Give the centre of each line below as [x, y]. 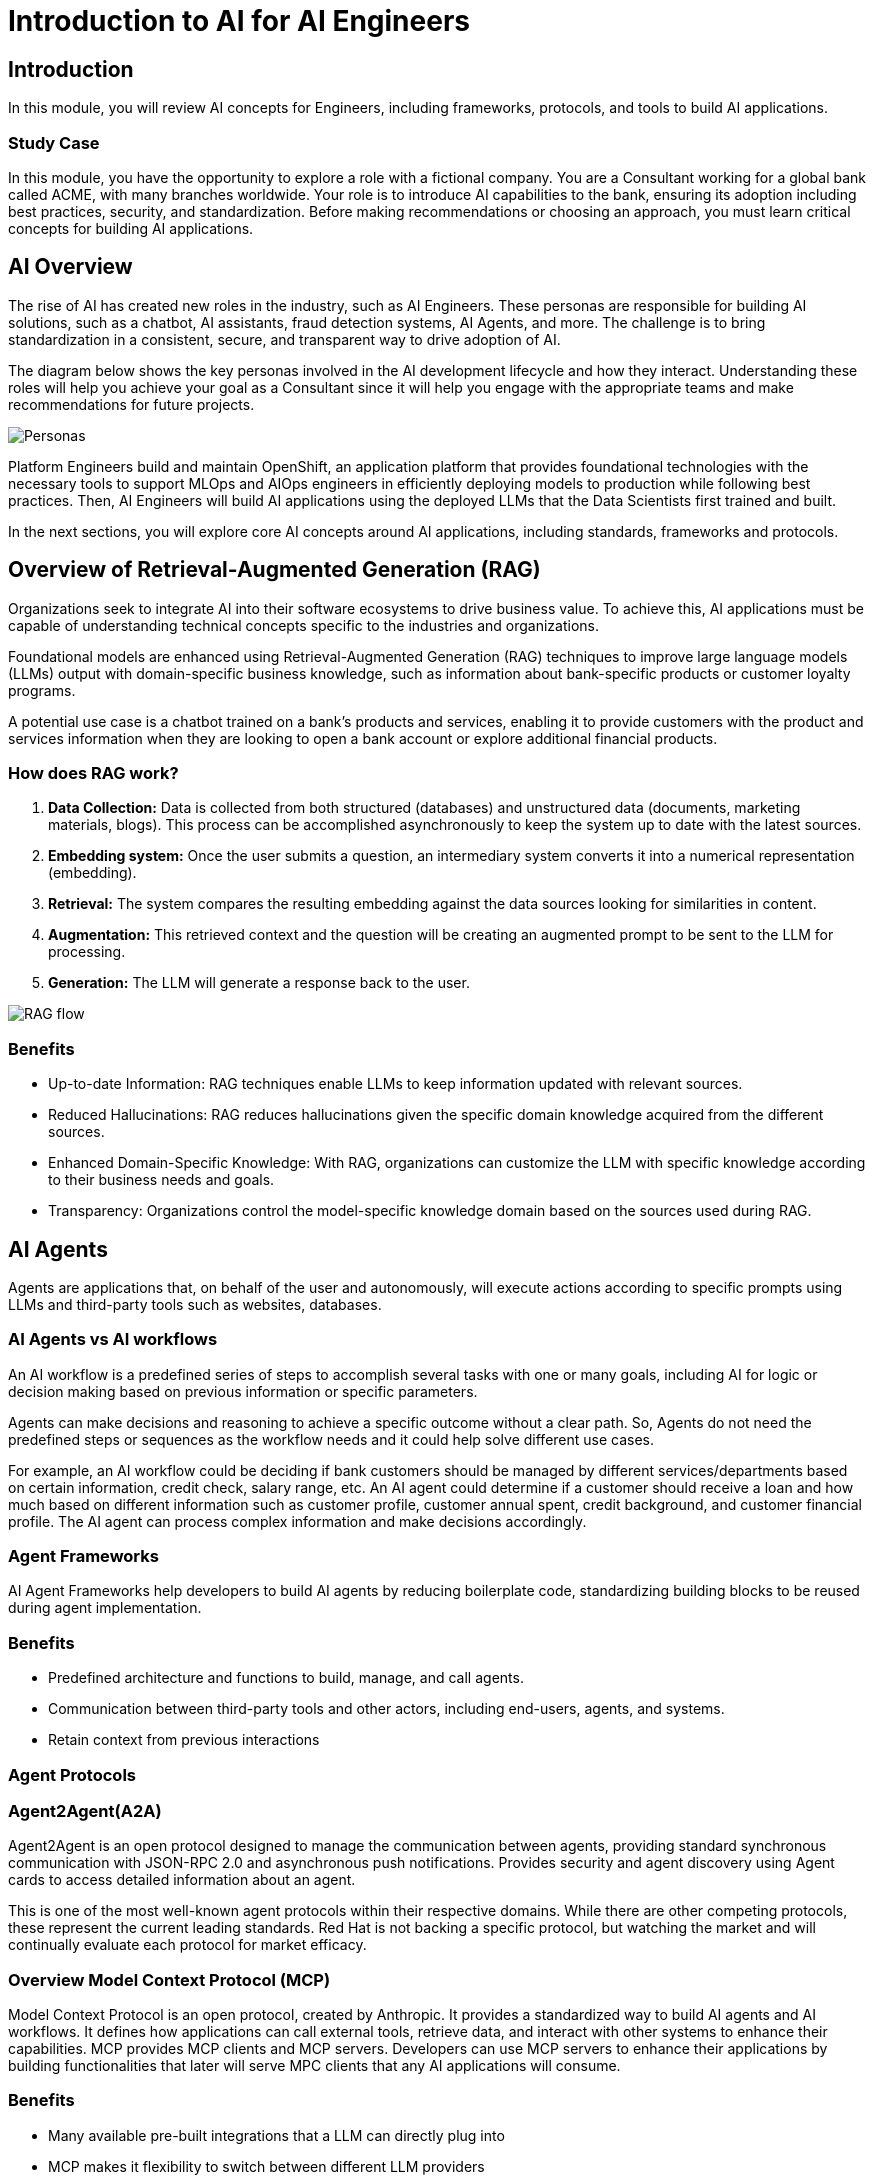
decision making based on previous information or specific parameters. [243, 1391]
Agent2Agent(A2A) [85, 1810]
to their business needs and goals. [161, 1180]
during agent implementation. [105, 1608]
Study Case [54, 142]
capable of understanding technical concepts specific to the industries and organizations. [304, 625]
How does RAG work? [93, 772]
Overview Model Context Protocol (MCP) [169, 1979]
